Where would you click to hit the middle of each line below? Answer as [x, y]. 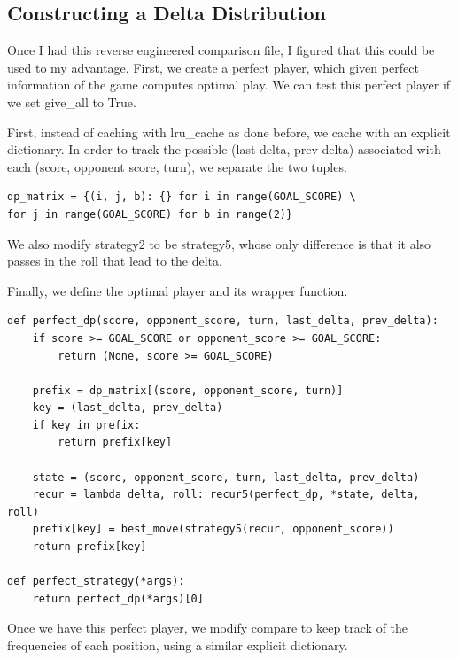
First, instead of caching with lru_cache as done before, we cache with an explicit [229, 132]
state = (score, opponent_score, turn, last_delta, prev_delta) [226, 477]
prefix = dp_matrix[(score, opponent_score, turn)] [188, 390]
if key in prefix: [86, 425]
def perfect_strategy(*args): [96, 582]
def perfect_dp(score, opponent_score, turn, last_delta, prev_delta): [223, 321]
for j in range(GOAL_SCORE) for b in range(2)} [150, 214]
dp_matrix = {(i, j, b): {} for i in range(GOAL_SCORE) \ [182, 197]
